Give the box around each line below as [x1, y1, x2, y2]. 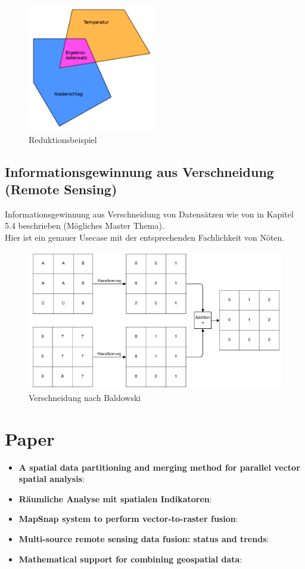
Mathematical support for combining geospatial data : [18, 552, 242, 565]
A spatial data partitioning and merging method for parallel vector [18, 461, 300, 473]
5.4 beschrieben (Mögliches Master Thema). [5, 219, 164, 232]
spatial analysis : [18, 472, 85, 485]
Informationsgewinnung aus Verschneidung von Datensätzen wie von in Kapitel [5, 207, 294, 220]
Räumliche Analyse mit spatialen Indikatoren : [18, 492, 212, 505]
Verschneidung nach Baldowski [29, 391, 141, 403]
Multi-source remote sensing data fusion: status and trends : [18, 532, 269, 545]
